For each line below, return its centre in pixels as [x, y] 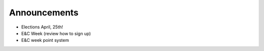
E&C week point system [45, 40]
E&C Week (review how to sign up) [56, 33]
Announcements [44, 13]
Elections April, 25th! [42, 27]
